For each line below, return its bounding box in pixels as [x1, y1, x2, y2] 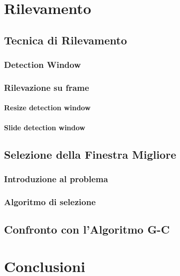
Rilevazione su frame [4, 81, 89, 93]
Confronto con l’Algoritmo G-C [4, 222, 170, 237]
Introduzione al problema [4, 172, 108, 185]
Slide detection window [4, 122, 85, 132]
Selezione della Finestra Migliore [4, 146, 177, 162]
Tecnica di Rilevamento [4, 32, 127, 47]
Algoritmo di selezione [4, 195, 96, 208]
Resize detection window [4, 102, 91, 113]
